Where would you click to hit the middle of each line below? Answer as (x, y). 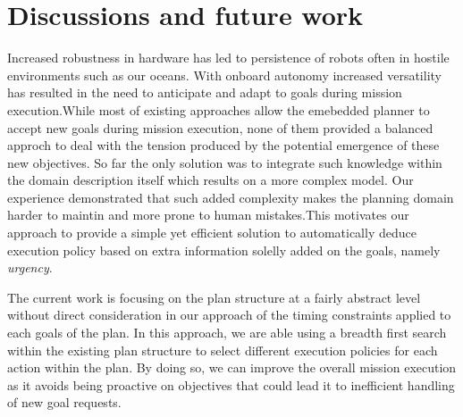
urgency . (30, 267)
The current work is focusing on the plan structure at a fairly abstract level (214, 297)
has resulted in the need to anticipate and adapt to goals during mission (205, 92)
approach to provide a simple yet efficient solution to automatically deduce (212, 233)
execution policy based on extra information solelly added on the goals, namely (224, 250)
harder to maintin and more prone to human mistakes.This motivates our (208, 215)
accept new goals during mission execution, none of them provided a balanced (220, 127)
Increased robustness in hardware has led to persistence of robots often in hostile (228, 58)
